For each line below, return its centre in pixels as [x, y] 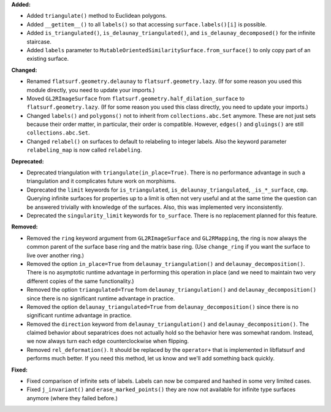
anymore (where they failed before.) [72, 398]
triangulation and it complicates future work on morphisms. [101, 181]
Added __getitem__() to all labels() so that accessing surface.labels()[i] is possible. [146, 24]
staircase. [39, 41]
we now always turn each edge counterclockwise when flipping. [108, 341]
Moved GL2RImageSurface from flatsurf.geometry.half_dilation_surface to [136, 98]
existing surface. [48, 59]
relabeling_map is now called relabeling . [84, 150]
